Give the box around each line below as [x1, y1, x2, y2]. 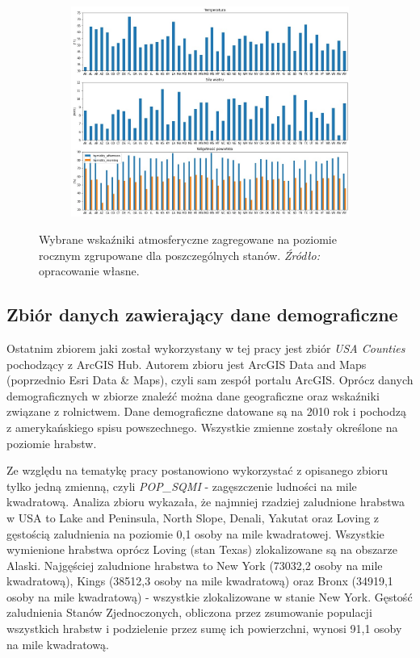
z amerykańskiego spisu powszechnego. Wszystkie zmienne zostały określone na [6, 418, 398, 435]
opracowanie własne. [39, 262, 140, 279]
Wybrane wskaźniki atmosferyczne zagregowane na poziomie [39, 231, 337, 247]
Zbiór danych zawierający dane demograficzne [6, 302, 398, 327]
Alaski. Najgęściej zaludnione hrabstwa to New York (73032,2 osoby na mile [6, 556, 383, 573]
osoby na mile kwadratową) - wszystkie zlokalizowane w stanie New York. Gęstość [6, 588, 413, 605]
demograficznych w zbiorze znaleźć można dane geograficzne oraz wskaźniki [6, 387, 380, 404]
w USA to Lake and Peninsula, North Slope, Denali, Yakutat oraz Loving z [6, 509, 380, 526]
